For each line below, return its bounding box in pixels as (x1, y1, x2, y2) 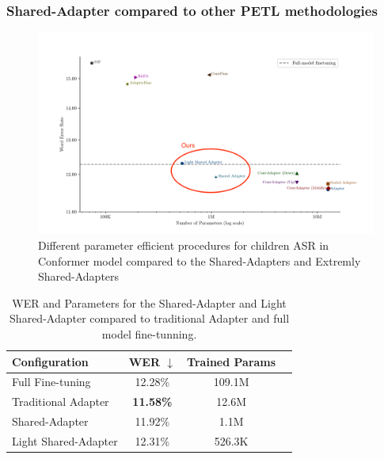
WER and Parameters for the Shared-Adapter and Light (12, 294, 287, 311)
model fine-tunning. (101, 326, 197, 342)
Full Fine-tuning (12, 373, 91, 390)
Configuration (12, 353, 89, 369)
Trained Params (187, 353, 276, 369)
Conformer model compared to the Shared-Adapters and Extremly (38, 252, 361, 269)
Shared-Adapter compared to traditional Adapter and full (10, 310, 290, 327)
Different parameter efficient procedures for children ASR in (38, 237, 329, 254)
